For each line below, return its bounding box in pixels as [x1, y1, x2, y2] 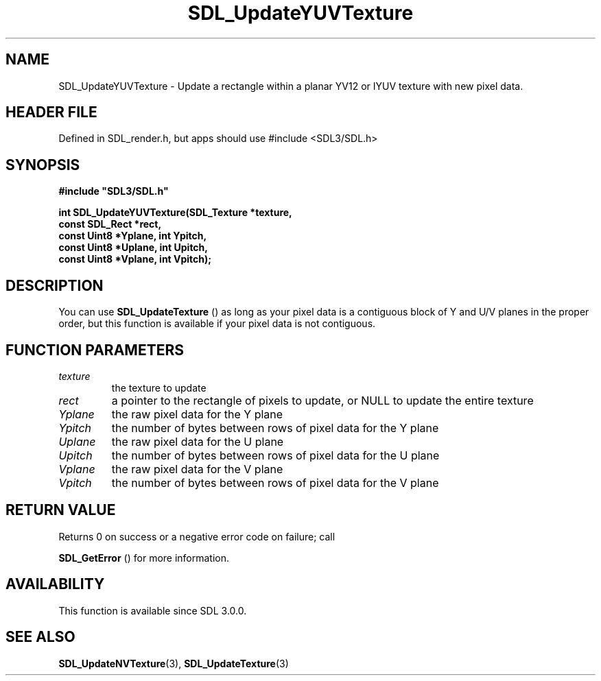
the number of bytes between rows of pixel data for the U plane [111, 448, 440, 462]
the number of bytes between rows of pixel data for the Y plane [111, 420, 439, 435]
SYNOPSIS [5, 156, 80, 174]
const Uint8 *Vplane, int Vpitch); [58, 253, 212, 265]
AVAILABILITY [5, 575, 105, 593]
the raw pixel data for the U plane [111, 434, 284, 449]
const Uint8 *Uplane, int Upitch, [58, 241, 208, 254]
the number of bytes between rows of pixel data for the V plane [111, 475, 439, 490]
